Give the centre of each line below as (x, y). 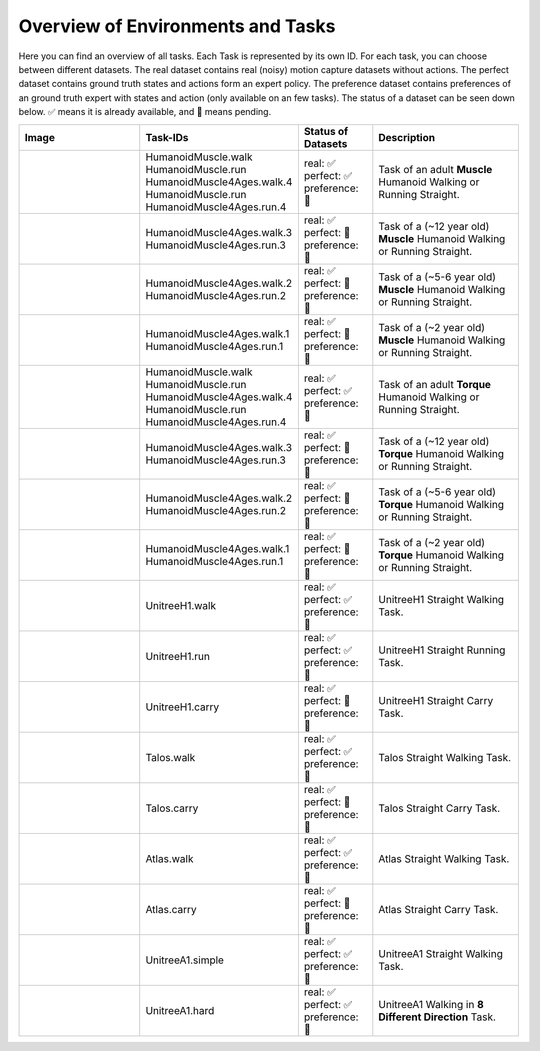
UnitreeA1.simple (185, 960)
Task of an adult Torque (435, 384)
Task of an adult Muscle (435, 169)
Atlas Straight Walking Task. (444, 858)
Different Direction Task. (437, 1017)
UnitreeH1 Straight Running (442, 650)
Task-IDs (167, 137)
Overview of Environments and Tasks (177, 26)
